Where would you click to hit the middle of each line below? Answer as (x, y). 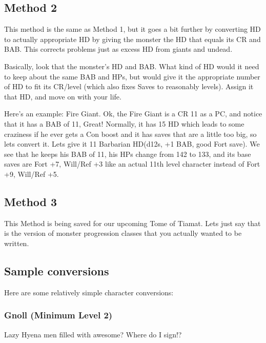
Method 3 (31, 201)
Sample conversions (57, 270)
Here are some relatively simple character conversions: (89, 292)
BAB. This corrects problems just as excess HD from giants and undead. (118, 49)
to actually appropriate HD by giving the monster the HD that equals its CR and (132, 39)
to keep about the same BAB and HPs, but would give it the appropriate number (132, 76)
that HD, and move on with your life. (63, 96)
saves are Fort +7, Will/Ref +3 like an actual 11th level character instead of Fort (132, 164)
